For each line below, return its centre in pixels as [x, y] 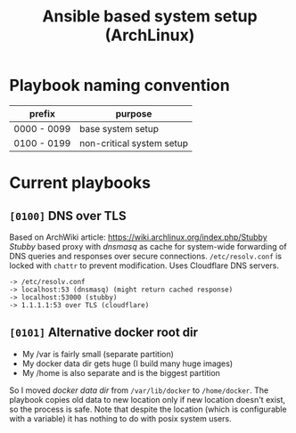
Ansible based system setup [150, 16]
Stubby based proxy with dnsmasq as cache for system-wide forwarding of [148, 246]
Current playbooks [80, 183]
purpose [134, 113]
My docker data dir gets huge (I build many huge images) [127, 364]
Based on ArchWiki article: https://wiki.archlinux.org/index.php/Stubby [138, 237]
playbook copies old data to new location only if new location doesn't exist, [148, 399]
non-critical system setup [134, 143]
